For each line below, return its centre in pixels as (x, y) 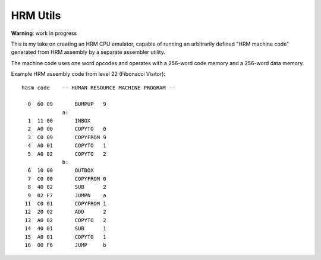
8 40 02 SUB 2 (67, 187)
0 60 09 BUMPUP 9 (67, 104)
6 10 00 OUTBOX (61, 171)
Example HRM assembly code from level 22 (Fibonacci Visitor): (88, 74)
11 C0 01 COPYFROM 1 (65, 203)
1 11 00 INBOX (59, 121)
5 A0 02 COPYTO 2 (67, 154)
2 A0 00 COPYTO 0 (67, 129)
